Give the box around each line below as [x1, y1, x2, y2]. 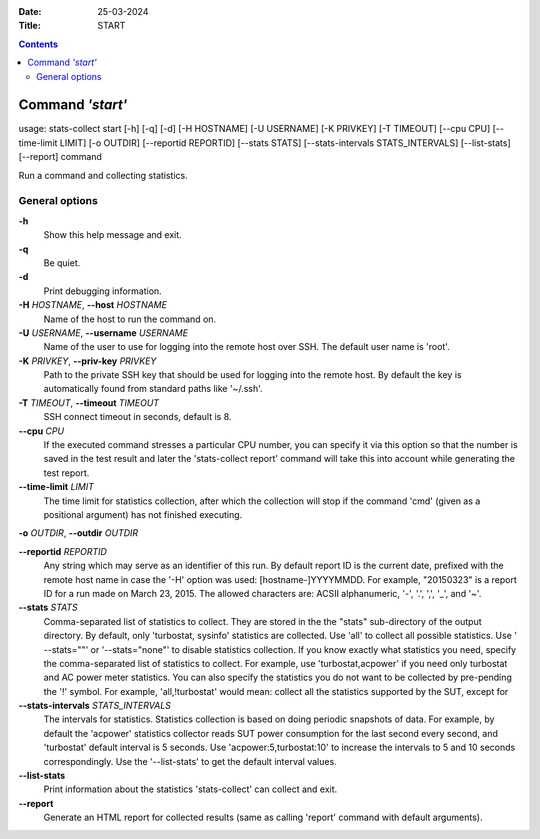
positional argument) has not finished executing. [43, 508, 243, 520]
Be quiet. [43, 256, 81, 269]
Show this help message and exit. [43, 229, 182, 241]
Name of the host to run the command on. [43, 313, 217, 325]
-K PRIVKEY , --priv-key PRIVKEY [18, 355, 157, 367]
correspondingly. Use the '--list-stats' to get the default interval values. [43, 755, 337, 767]
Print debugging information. [43, 285, 162, 297]
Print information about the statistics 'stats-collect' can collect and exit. [43, 783, 338, 795]
